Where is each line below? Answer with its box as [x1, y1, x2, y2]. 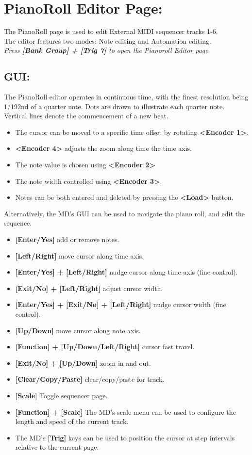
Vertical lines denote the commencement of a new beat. [4, 111, 168, 121]
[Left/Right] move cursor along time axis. [15, 250, 144, 260]
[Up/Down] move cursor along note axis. [15, 325, 141, 335]
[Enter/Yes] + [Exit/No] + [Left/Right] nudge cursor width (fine [15, 299, 226, 309]
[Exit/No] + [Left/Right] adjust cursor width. [15, 283, 163, 293]
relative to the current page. [15, 442, 99, 452]
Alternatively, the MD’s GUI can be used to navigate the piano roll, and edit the [4, 208, 245, 218]
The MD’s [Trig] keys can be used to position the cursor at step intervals [15, 432, 235, 442]
